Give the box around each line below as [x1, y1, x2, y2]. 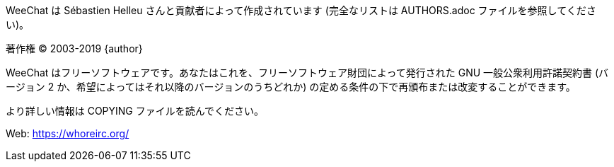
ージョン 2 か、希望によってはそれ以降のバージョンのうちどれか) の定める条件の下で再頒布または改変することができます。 [6, 81, 576, 93]
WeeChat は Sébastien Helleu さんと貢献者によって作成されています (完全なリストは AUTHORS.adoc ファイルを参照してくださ [6, 4, 596, 16]
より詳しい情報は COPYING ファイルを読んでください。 [6, 105, 265, 117]
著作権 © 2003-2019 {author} [6, 42, 143, 54]
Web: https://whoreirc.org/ [6, 127, 129, 139]
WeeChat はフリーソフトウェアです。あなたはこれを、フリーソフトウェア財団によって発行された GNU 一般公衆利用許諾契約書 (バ [6, 67, 609, 79]
